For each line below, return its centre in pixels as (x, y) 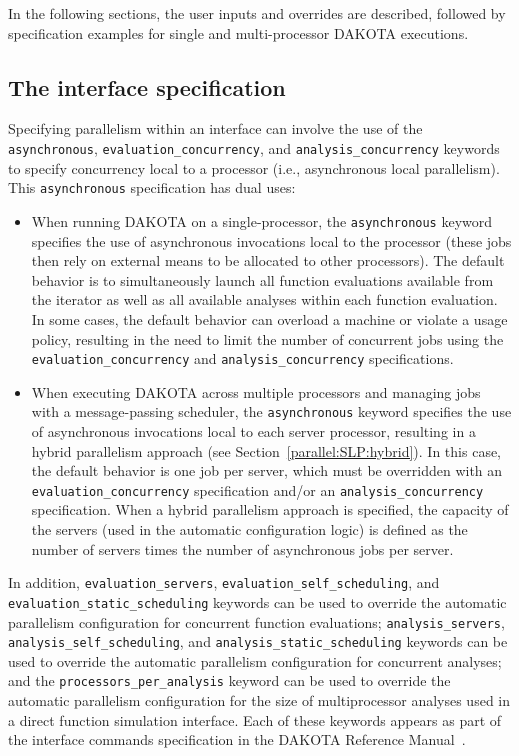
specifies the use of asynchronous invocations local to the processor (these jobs (271, 240)
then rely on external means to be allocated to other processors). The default (268, 260)
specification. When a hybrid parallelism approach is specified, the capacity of (270, 509)
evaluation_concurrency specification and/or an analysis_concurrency (257, 489)
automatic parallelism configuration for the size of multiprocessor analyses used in (259, 700)
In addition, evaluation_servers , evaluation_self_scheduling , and (224, 582)
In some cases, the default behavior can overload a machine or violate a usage (269, 318)
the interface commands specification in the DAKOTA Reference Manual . (237, 739)
